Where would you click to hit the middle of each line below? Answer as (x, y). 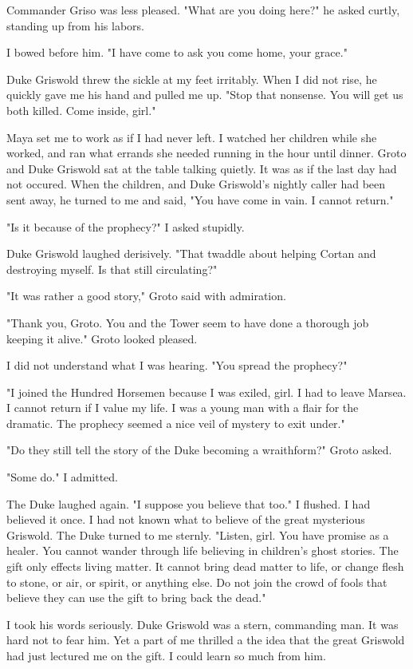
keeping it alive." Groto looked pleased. (102, 338)
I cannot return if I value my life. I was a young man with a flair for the (183, 408)
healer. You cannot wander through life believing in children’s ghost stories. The (203, 550)
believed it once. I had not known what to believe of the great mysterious (186, 519)
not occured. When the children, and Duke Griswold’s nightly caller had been (196, 184)
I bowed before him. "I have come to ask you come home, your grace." (177, 52)
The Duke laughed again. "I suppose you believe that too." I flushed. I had (189, 503)
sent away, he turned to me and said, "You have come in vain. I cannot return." (200, 199)
